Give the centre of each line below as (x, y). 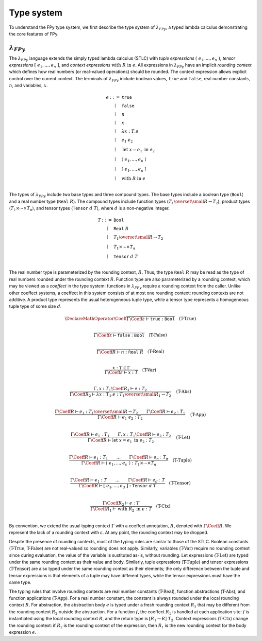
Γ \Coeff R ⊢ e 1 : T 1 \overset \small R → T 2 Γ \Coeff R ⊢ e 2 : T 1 (120, 412)
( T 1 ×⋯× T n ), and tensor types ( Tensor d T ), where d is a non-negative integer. (89, 208)
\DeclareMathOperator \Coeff (96, 318)
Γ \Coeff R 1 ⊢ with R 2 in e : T (121, 509)
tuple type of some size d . (35, 306)
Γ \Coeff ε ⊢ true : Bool (151, 319)
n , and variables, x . (28, 86)
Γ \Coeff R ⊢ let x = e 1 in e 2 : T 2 (121, 441)
